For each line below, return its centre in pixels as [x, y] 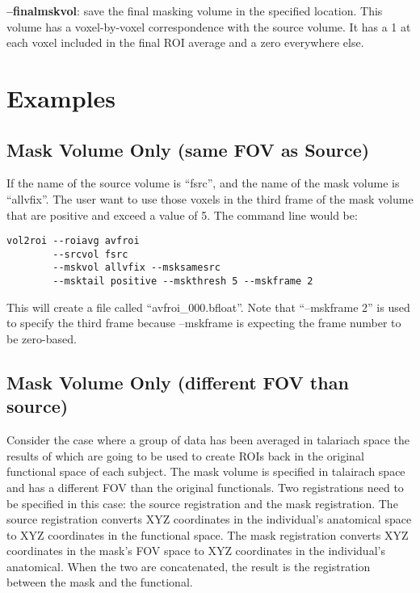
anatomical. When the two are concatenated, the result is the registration [189, 566]
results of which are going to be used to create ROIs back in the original [185, 455]
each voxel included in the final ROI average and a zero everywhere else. [185, 42]
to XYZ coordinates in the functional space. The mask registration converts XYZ [208, 534]
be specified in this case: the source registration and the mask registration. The [202, 503]
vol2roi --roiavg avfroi [73, 241]
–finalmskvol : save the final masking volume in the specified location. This [195, 11]
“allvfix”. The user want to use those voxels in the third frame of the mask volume [210, 198]
